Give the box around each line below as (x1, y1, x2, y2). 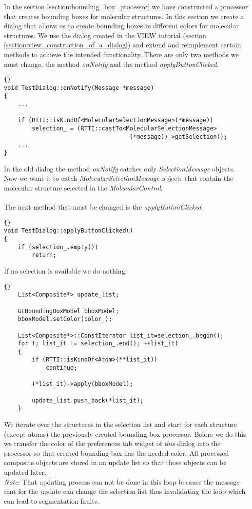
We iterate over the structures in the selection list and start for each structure (4, 419, 237, 429)
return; (32, 252, 57, 259)
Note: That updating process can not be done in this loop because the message (4, 476, 240, 487)
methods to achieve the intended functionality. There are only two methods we (4, 49, 239, 59)
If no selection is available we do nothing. (4, 265, 127, 276)
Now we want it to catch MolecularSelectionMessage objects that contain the (4, 173, 233, 183)
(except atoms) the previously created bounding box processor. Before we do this (4, 428, 246, 439)
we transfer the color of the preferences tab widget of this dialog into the (4, 438, 221, 448)
